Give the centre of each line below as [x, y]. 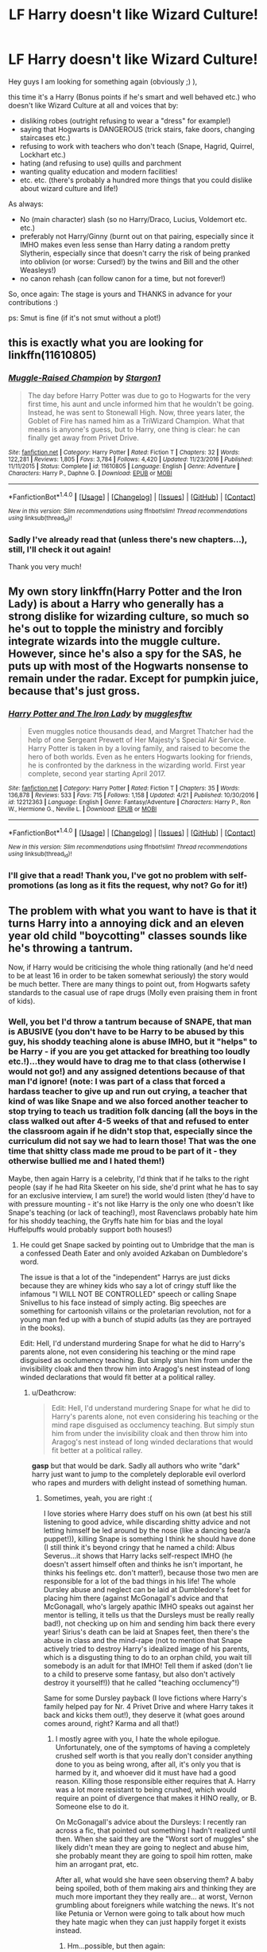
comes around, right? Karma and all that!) [111, 1723]
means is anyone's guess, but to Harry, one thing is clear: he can [134, 429]
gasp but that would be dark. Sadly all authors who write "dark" [136, 1466]
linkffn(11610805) [52, 355]
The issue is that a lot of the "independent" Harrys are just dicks [125, 1277]
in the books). [42, 1328]
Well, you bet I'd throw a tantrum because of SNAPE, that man [130, 1022]
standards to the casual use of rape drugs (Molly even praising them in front [133, 993]
